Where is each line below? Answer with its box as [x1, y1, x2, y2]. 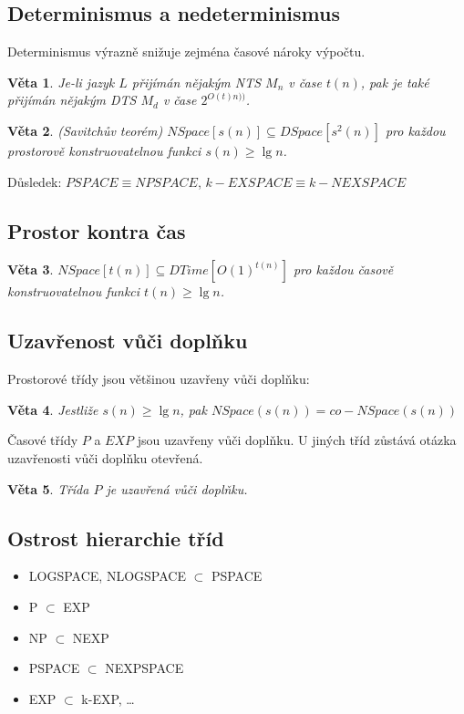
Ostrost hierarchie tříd [7, 523, 224, 552]
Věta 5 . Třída [7, 479, 89, 498]
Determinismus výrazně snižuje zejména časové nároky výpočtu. [7, 42, 366, 61]
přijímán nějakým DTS [7, 90, 137, 109]
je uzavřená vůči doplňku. [106, 479, 248, 498]
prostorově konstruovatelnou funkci [7, 140, 201, 160]
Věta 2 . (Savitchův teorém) [7, 120, 163, 140]
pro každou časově [293, 260, 394, 279]
